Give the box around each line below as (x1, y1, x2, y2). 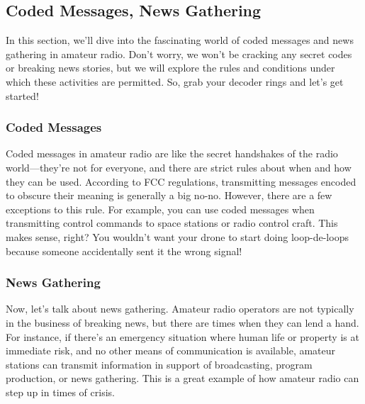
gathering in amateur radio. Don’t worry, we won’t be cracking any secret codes (6, 46, 352, 61)
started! (6, 88, 39, 103)
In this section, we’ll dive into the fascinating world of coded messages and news (6, 33, 354, 47)
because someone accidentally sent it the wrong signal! (6, 243, 242, 258)
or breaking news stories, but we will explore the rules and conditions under (6, 60, 335, 75)
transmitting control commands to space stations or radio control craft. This (6, 215, 338, 230)
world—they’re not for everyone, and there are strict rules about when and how (6, 159, 352, 174)
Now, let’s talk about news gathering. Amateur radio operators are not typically (6, 301, 354, 316)
